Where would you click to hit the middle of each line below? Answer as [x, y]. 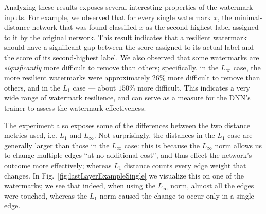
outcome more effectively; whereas [58, 165]
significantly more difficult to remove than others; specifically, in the [111, 67]
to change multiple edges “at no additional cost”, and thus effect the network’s [128, 155]
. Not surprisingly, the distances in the [154, 135]
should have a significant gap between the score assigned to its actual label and [129, 47]
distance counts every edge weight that [185, 165]
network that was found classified [85, 27]
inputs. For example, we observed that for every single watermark [108, 17]
